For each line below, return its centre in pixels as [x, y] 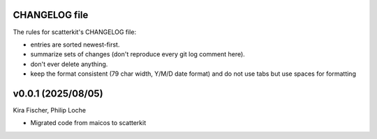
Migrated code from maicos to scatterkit [88, 123]
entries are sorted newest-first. [75, 44]
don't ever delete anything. [69, 64]
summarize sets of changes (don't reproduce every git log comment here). [138, 54]
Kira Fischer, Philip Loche [50, 110]
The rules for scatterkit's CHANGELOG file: [74, 32]
